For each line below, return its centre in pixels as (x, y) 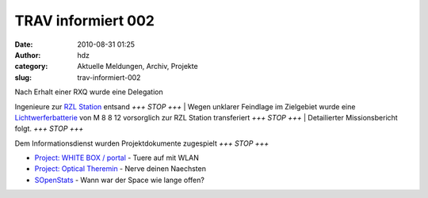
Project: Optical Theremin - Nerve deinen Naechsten (120, 169)
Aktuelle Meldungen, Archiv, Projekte (138, 67)
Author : (28, 55)
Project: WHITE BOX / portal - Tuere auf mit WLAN (117, 158)
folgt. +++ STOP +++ (49, 129)
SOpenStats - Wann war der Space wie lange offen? (120, 180)
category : (31, 67)
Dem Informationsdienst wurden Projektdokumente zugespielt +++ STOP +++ (142, 143)
